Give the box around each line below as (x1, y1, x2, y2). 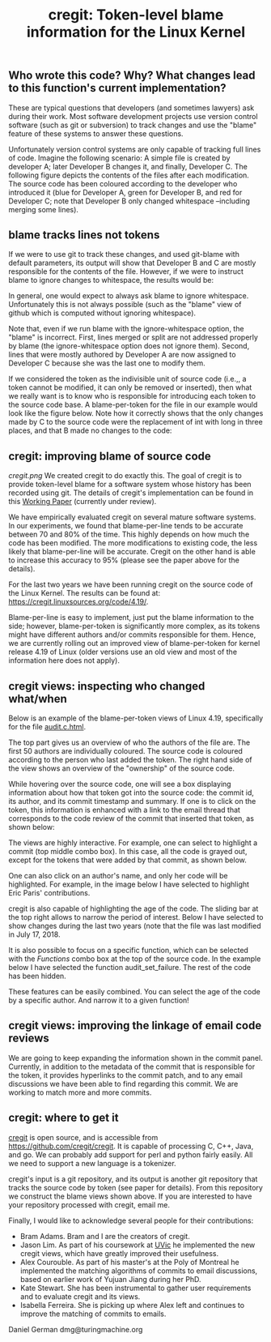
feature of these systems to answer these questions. (8, 128, 184, 139)
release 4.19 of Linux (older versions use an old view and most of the (8, 647, 237, 657)
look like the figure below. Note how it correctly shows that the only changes (8, 408, 264, 418)
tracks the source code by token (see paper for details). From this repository (8, 1182, 263, 1192)
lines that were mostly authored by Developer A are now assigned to (8, 350, 236, 360)
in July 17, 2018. (8, 930, 61, 939)
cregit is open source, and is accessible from (8, 1132, 159, 1142)
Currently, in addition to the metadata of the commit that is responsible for (8, 1062, 256, 1071)
